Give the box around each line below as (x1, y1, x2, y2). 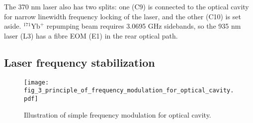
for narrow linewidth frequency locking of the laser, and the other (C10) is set (4, 11, 241, 21)
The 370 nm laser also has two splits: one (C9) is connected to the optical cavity (4, 1, 249, 11)
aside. (4, 21, 21, 31)
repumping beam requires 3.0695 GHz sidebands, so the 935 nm (46, 21, 241, 31)
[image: (24, 79, 49, 86)
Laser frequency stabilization (4, 54, 155, 70)
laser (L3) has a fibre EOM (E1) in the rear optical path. (4, 30, 178, 41)
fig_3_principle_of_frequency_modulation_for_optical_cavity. (24, 87, 234, 94)
